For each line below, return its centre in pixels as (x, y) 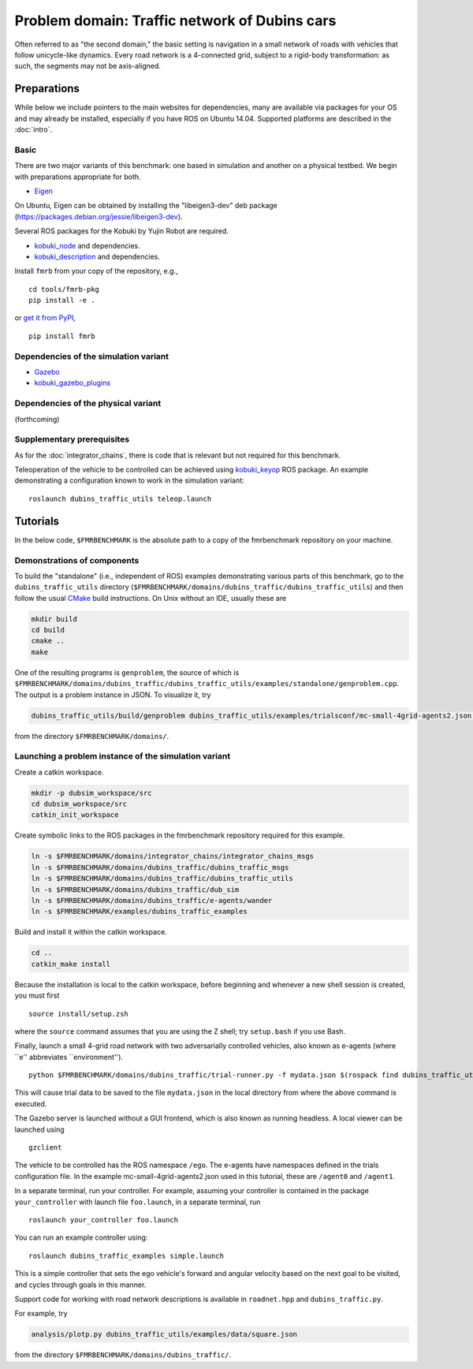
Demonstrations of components (77, 560)
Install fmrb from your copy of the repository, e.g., (96, 271)
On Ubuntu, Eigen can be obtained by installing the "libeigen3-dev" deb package (146, 206)
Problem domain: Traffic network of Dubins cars (175, 21)
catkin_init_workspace (75, 815)
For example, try (41, 1314)
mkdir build (54, 619)
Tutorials (37, 521)
